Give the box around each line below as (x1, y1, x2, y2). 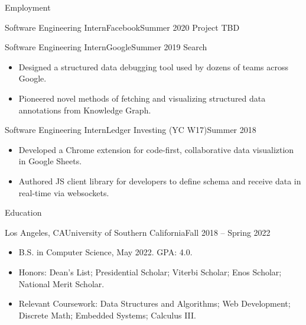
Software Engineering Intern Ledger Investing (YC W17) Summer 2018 (5, 123, 256, 136)
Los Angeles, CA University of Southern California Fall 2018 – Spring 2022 (5, 226, 271, 238)
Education (5, 206, 42, 219)
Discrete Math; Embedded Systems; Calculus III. (18, 308, 196, 321)
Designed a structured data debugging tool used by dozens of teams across (18, 60, 289, 73)
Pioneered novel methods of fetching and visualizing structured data (18, 92, 266, 104)
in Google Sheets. (18, 155, 82, 167)
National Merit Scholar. (18, 277, 105, 290)
